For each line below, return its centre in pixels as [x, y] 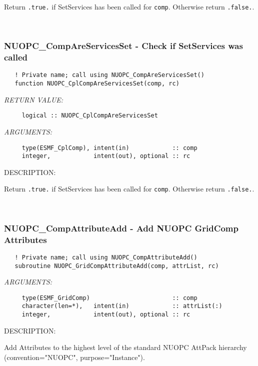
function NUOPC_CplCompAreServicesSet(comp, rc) [97, 84]
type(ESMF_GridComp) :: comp [109, 298]
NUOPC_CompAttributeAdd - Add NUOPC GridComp [121, 228]
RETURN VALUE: [34, 99]
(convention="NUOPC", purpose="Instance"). [74, 357]
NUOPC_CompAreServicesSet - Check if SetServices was [123, 46]
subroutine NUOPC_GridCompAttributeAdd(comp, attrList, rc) [117, 266]
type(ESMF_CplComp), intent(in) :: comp [109, 148]
